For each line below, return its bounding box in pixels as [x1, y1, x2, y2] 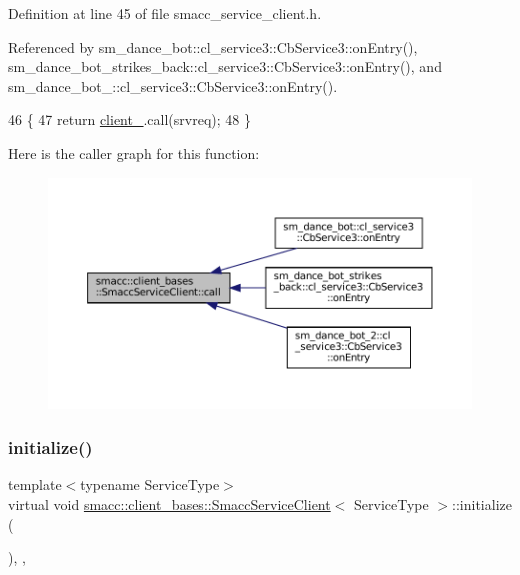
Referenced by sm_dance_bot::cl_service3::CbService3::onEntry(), [8, 36, 418, 57]
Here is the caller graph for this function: [8, 142, 260, 163]
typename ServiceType [80, 474, 220, 495]
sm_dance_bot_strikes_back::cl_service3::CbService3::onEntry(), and [8, 56, 442, 77]
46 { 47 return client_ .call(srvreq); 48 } [8, 109, 251, 130]
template [8, 474, 62, 495]
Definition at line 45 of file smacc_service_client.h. [8, 3, 322, 23]
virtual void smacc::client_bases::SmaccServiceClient [8, 494, 331, 515]
